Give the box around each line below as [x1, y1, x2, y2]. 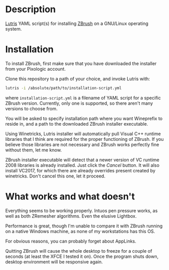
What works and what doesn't [5, 191, 135, 202]
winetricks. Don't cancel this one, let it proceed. [5, 173, 106, 179]
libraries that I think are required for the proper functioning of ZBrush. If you [5, 136, 164, 142]
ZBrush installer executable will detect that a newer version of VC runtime [5, 157, 159, 163]
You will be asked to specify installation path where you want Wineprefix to [5, 115, 163, 122]
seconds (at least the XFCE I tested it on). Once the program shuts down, [5, 253, 159, 259]
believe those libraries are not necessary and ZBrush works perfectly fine [5, 141, 159, 147]
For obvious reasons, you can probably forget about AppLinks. [5, 238, 136, 244]
